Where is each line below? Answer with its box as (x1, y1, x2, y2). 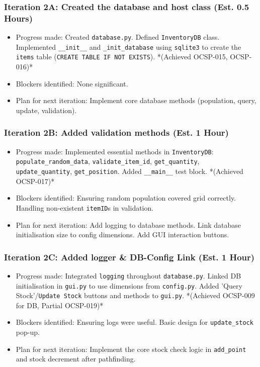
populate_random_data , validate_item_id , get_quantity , (16, 156, 200, 166)
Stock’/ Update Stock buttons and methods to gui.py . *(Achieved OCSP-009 (16, 290, 255, 301)
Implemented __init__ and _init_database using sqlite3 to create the (16, 41, 241, 52)
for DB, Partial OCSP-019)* (16, 300, 104, 310)
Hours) (4, 12, 33, 24)
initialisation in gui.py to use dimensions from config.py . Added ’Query (16, 280, 242, 291)
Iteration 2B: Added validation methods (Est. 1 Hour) (4, 126, 229, 139)
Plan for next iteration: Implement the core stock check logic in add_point (16, 343, 246, 354)
